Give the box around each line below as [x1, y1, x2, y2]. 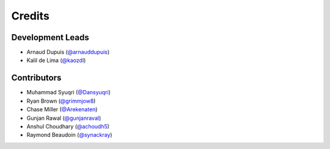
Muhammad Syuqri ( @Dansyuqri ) [26, 89, 111, 96]
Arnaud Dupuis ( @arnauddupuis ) [26, 49, 110, 56]
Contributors [11, 73, 62, 83]
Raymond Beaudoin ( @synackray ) [26, 131, 112, 139]
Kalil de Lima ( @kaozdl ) [26, 57, 86, 64]
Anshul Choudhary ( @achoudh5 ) [26, 122, 110, 130]
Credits [11, 9, 50, 23]
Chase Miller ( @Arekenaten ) [26, 106, 98, 113]
